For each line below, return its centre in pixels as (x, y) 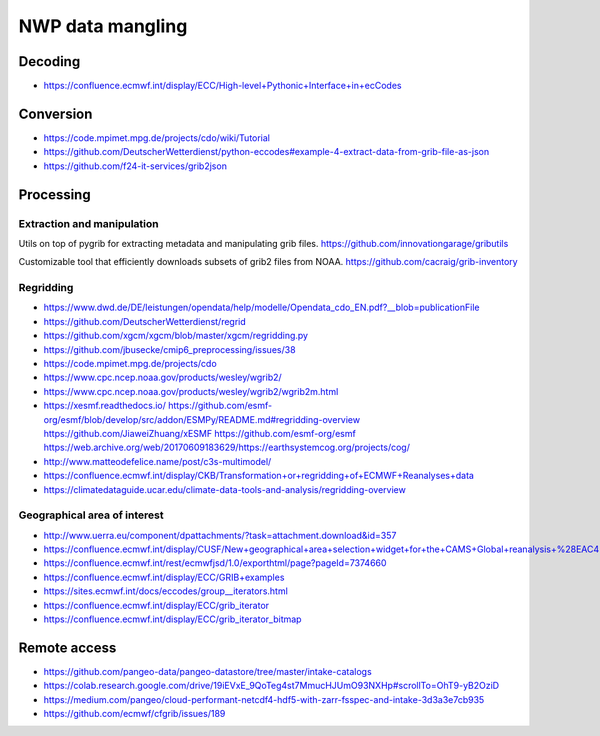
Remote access (67, 647)
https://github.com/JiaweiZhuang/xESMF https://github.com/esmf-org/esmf (200, 433)
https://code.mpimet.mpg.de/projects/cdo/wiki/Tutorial (156, 137)
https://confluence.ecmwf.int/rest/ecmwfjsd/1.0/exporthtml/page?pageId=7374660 (215, 563)
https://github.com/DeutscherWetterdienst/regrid (145, 321)
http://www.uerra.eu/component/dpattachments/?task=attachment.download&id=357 (220, 535)
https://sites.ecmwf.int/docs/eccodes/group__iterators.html (166, 591)
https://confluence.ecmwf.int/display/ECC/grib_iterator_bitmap (172, 619)
